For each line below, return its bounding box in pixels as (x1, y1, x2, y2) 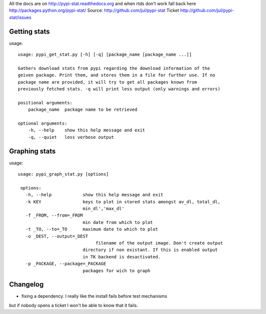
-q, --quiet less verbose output (28, 134, 114, 140)
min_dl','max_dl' (82, 206, 125, 212)
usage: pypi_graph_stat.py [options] (18, 171, 109, 177)
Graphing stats (9, 147, 56, 155)
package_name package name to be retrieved (28, 107, 137, 113)
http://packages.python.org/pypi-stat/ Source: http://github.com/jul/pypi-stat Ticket (9, 7, 179, 13)
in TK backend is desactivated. (82, 254, 161, 259)
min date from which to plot (82, 220, 153, 225)
